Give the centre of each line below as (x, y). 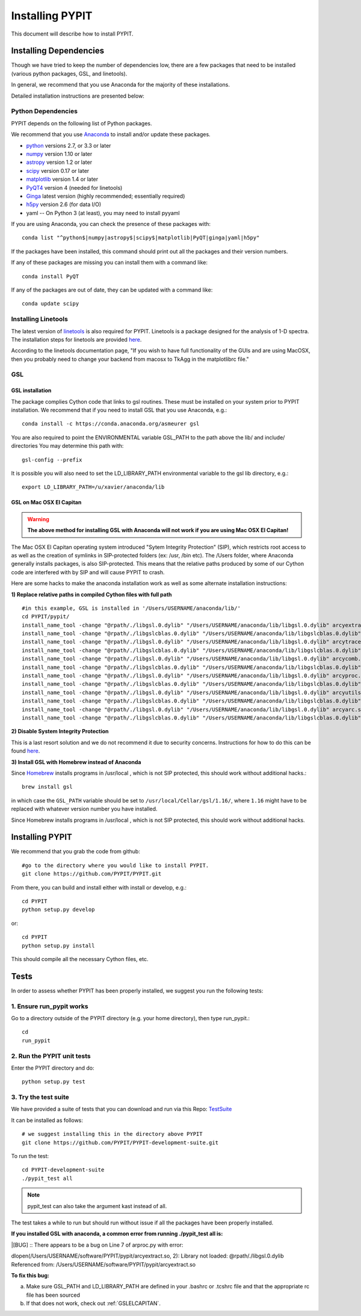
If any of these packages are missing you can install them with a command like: (109, 263)
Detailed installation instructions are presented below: (78, 96)
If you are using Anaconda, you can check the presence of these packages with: (111, 224)
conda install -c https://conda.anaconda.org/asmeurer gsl (111, 424)
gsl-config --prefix (52, 460)
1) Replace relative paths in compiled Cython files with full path (91, 594)
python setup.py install (58, 945)
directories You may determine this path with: (67, 446)
